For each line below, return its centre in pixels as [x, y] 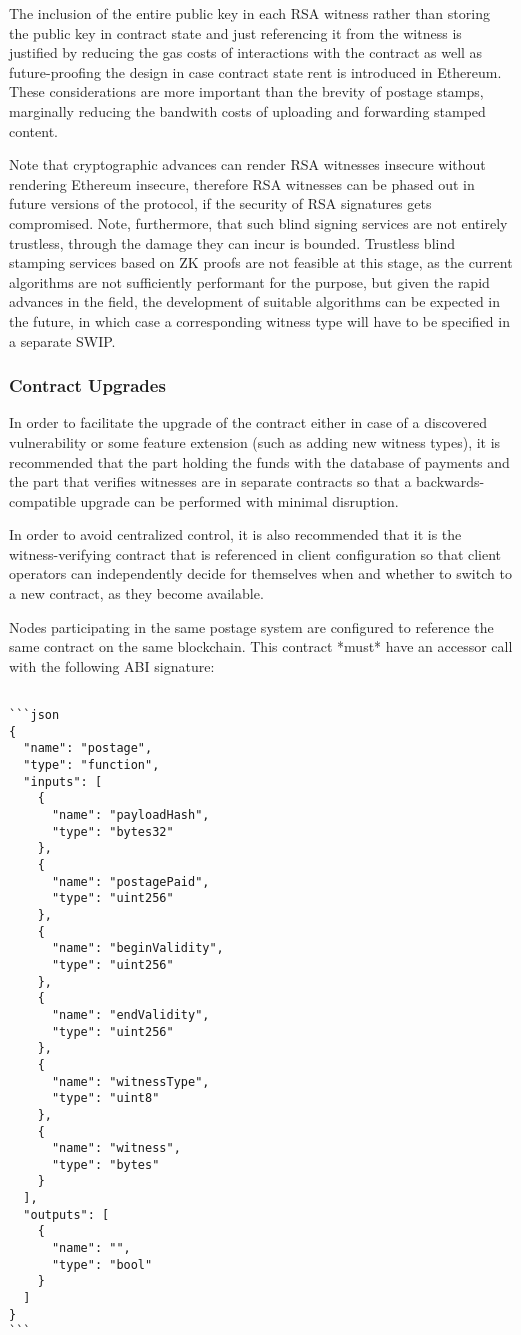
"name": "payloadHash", [130, 815]
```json [34, 715]
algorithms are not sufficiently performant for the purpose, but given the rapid [249, 281]
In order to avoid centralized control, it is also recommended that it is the [235, 534]
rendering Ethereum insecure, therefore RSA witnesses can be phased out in [242, 183]
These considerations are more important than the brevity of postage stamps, [246, 91]
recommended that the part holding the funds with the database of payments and [259, 461]
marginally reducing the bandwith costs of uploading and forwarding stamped [247, 110]
